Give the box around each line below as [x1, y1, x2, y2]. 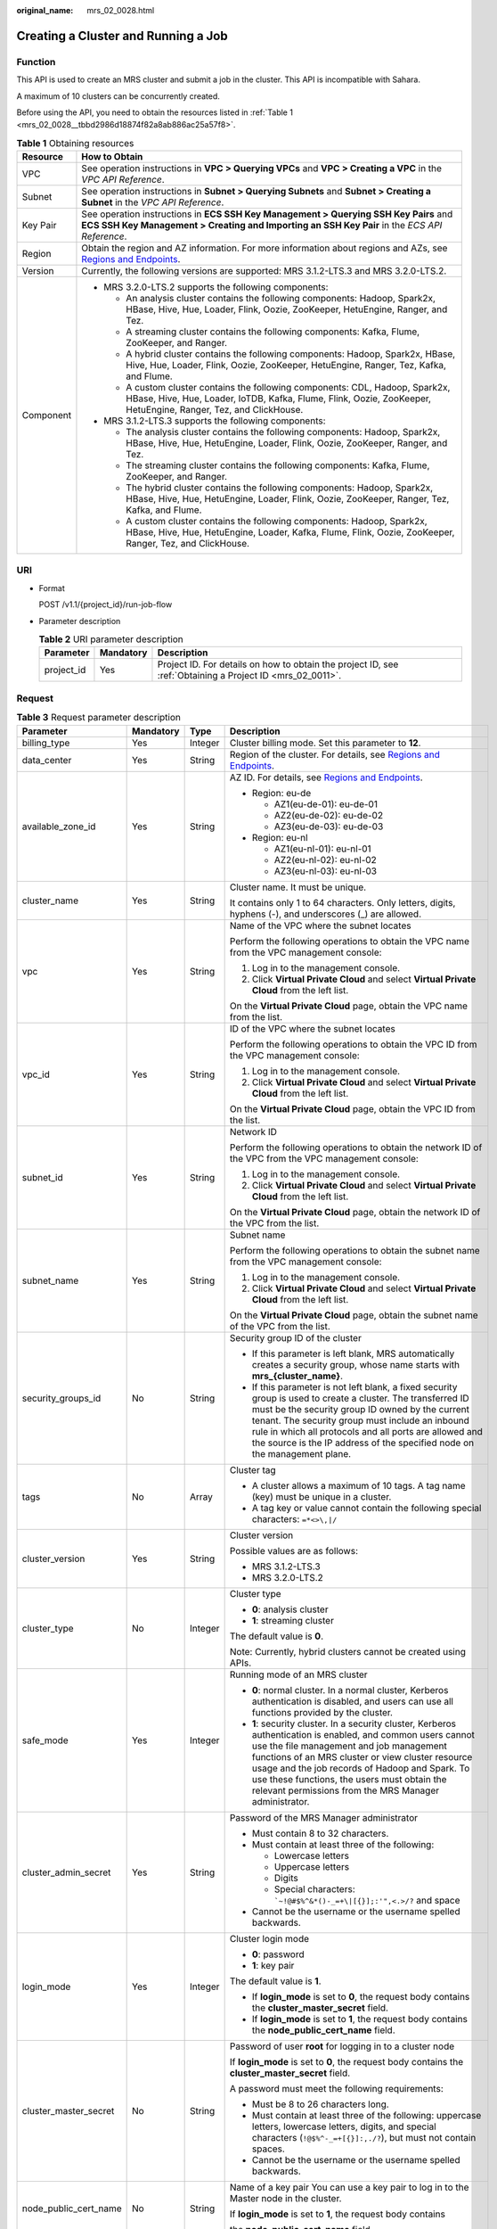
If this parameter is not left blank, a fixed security [251, 1380, 458, 1393]
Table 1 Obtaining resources [16, 136, 134, 149]
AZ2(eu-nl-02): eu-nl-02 [273, 853, 378, 866]
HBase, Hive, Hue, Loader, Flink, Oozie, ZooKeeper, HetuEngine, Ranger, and [126, 303, 448, 316]
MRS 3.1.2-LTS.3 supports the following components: [103, 415, 326, 427]
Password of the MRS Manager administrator [229, 1811, 419, 1823]
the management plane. [251, 1447, 352, 1460]
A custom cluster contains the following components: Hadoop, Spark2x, [126, 515, 428, 528]
